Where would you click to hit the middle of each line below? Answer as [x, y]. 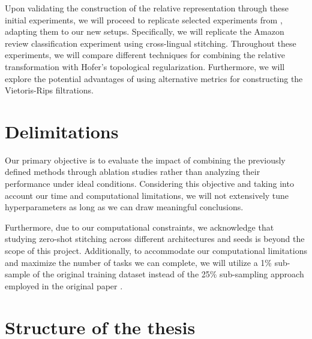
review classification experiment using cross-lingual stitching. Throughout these [151, 43]
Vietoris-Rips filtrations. [49, 90]
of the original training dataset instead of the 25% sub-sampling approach [168, 274]
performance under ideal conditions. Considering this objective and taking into [149, 184]
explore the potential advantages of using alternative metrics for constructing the [154, 78]
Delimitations [62, 131]
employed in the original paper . [64, 285]
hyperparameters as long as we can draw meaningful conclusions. [124, 207]
